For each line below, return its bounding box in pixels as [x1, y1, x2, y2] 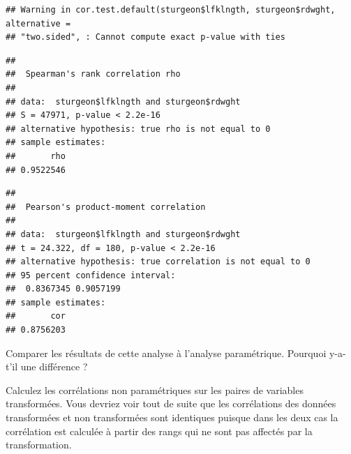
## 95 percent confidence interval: [6, 270, 176, 280]
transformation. [6, 437, 72, 452]
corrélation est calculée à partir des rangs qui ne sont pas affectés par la [6, 423, 313, 438]
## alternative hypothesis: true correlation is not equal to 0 [6, 257, 311, 267]
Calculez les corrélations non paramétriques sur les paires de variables [6, 382, 304, 397]
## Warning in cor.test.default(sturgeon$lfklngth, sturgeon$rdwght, [6, 5, 336, 15]
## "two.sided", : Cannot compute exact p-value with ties [6, 32, 285, 43]
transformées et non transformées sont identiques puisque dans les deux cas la [6, 410, 338, 425]
